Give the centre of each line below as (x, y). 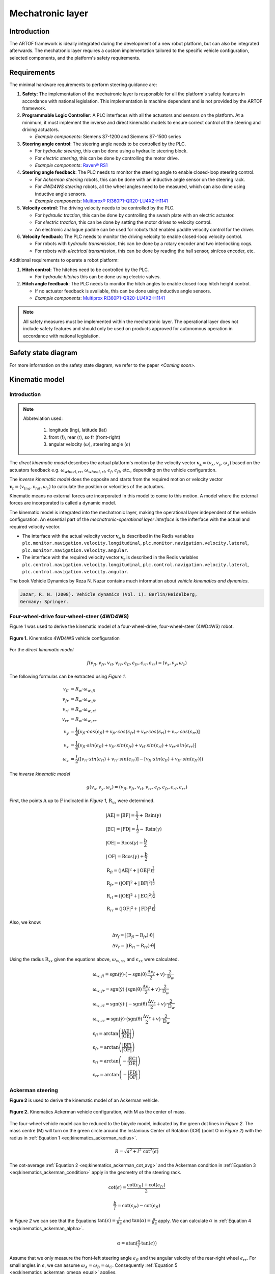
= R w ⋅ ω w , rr (84, 720)
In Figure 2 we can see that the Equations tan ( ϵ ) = (63, 1220)
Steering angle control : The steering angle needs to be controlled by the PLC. (104, 144)
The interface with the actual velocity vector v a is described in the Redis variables (108, 536)
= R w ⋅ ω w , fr (83, 700)
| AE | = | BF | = (120, 815)
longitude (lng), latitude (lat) (78, 430)
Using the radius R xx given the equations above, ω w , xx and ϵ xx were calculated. (94, 960)
